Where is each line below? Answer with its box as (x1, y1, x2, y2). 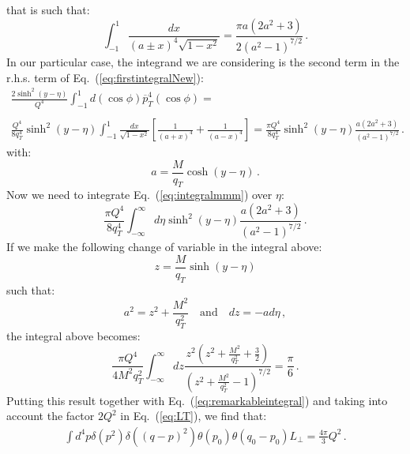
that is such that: (6, 2, 90, 17)
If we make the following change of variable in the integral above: (6, 238, 322, 255)
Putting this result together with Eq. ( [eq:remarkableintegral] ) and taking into (6, 392, 388, 408)
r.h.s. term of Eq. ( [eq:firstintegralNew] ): (6, 69, 204, 85)
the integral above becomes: (6, 327, 141, 343)
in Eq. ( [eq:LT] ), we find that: (120, 407, 267, 424)
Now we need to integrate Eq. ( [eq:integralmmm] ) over (6, 186, 273, 203)
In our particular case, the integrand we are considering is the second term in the (6, 53, 400, 69)
